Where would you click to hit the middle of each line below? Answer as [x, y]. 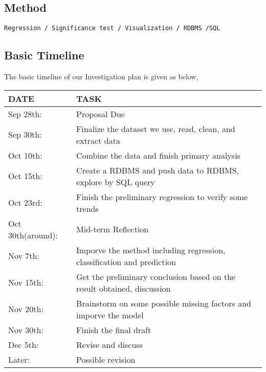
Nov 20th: [26, 309]
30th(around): [33, 235]
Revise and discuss [109, 344]
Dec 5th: [24, 344]
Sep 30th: [25, 135]
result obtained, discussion [124, 288]
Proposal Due [101, 114]
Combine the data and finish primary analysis [158, 155]
